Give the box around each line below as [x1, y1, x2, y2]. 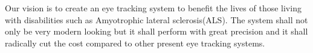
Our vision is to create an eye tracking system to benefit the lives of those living [5, 2, 302, 14]
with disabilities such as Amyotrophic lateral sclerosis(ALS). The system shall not [5, 13, 308, 26]
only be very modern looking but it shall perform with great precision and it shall [5, 25, 308, 38]
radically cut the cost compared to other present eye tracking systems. [5, 36, 265, 49]
